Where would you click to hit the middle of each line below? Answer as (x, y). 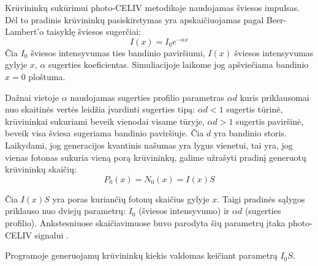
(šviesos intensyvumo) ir (184, 211)
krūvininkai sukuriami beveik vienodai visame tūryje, (105, 121)
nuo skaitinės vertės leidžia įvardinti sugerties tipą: (100, 109)
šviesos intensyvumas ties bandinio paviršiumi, (118, 52)
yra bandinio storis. (250, 133)
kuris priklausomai (274, 97)
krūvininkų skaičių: (41, 169)
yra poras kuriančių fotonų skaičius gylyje (131, 198)
